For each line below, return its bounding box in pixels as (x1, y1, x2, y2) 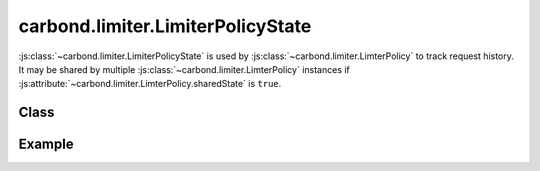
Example (18, 136, 74, 153)
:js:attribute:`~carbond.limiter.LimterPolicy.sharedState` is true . (18, 78, 282, 90)
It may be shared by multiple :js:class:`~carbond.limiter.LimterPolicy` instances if (18, 63, 350, 75)
